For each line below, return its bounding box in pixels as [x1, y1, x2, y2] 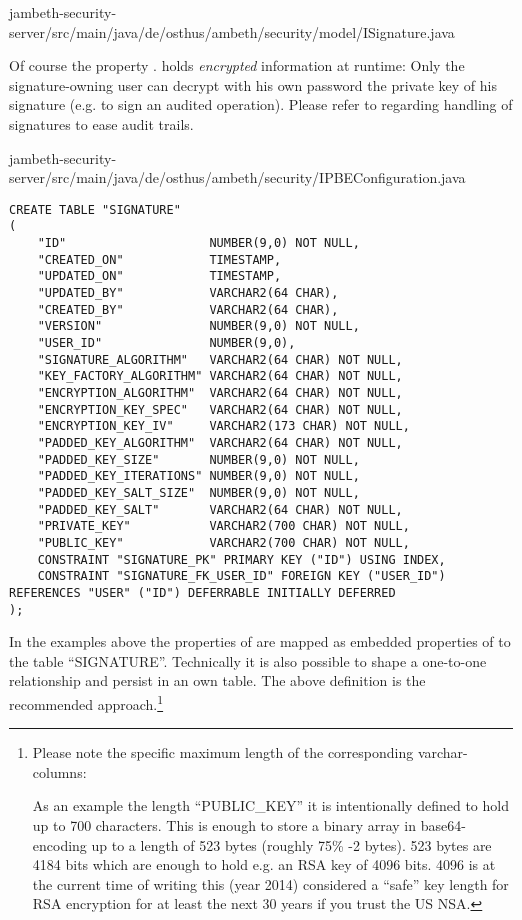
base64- [420, 814, 466, 835]
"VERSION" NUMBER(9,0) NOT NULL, [37, 319, 360, 334]
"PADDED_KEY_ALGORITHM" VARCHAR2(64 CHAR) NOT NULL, [37, 435, 403, 450]
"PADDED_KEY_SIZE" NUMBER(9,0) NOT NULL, [37, 452, 360, 467]
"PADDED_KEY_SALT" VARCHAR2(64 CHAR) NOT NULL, [37, 502, 403, 517]
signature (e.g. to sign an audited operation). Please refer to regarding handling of [9, 94, 513, 115]
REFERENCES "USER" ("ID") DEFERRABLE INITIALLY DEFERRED [9, 585, 396, 600]
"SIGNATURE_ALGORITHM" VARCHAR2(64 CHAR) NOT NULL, [37, 352, 403, 367]
